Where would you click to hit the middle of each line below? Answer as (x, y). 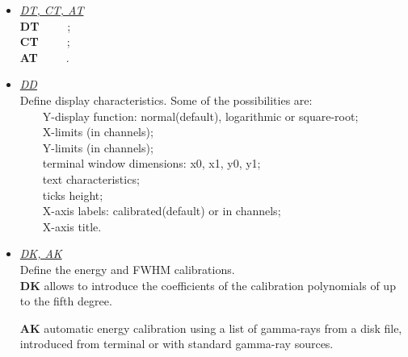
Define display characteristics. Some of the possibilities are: (166, 100)
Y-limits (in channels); (98, 147)
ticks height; (73, 195)
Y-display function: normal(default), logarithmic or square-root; (200, 116)
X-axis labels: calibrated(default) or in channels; (162, 211)
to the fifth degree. (66, 301)
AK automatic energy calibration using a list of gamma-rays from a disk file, (211, 328)
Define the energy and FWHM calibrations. (127, 269)
